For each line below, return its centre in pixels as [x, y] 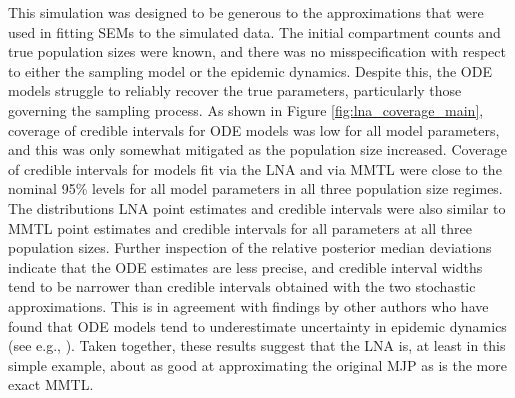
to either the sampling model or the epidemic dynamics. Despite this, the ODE [250, 70]
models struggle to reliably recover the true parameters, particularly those [235, 90]
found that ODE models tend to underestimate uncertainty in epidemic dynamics [257, 325]
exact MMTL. [51, 384]
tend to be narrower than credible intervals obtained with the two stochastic [242, 286]
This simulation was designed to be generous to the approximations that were [246, 12]
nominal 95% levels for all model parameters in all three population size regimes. [255, 188]
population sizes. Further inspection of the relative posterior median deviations [250, 247]
